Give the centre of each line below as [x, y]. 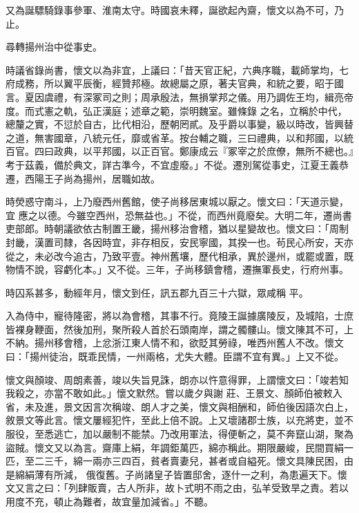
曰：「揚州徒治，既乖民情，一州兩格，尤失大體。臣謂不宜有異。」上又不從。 [175, 356]
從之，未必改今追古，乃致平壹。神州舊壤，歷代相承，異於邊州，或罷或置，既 [179, 255]
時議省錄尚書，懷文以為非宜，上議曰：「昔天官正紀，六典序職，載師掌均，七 [177, 69]
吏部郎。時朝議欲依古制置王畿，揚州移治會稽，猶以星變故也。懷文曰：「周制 [177, 228]
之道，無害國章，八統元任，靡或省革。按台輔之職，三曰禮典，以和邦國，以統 [179, 137]
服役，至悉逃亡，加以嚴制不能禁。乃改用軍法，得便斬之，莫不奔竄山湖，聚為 [179, 434]
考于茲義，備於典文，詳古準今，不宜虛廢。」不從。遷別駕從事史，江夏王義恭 [177, 164]
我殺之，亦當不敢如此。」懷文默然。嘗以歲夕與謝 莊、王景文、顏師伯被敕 [169, 393]
